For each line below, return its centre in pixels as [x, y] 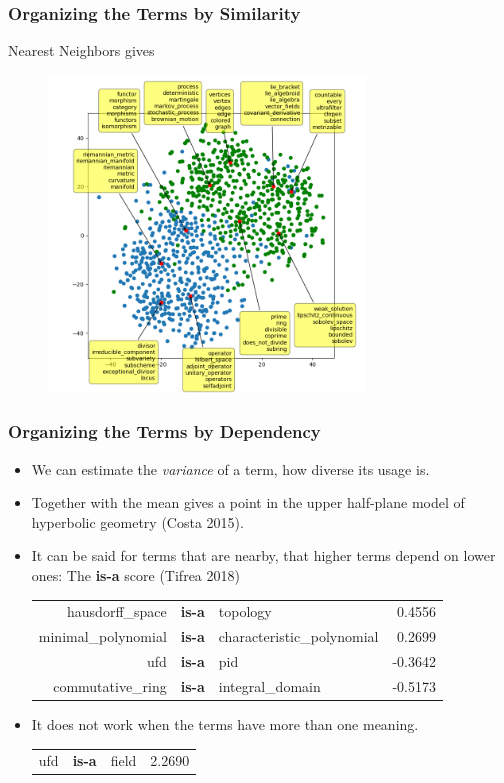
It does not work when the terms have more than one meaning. [225, 723]
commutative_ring [110, 685]
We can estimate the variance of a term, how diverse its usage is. [230, 468]
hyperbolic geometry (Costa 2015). [137, 521]
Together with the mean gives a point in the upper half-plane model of [248, 502]
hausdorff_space [117, 611]
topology [245, 611]
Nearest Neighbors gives [81, 50]
